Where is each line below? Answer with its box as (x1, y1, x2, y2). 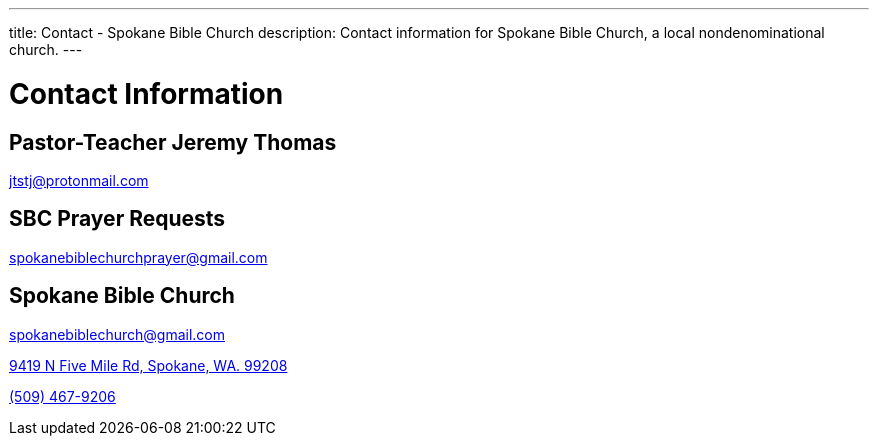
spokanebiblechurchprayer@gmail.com (9, 248, 268, 266)
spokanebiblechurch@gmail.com (9, 325, 225, 343)
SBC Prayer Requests (9, 206, 226, 232)
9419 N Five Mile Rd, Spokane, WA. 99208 (9, 356, 288, 374)
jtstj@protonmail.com (9, 171, 149, 189)
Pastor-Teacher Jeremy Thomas (9, 129, 337, 155)
